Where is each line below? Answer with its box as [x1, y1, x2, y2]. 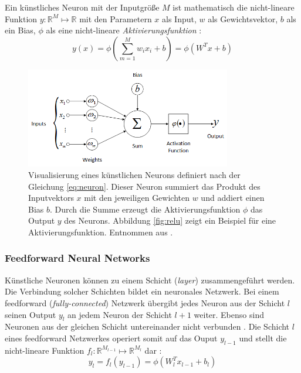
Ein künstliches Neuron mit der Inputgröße [5, 1, 160, 13]
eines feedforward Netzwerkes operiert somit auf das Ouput [5, 331, 218, 344]
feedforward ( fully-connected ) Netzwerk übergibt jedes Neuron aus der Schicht [5, 296, 285, 309]
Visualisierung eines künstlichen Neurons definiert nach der [28, 169, 241, 180]
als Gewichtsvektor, [208, 12, 278, 25]
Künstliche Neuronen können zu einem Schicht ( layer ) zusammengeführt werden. [5, 273, 295, 286]
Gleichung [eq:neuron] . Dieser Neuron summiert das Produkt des [28, 180, 261, 192]
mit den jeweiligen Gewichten [84, 191, 190, 204]
